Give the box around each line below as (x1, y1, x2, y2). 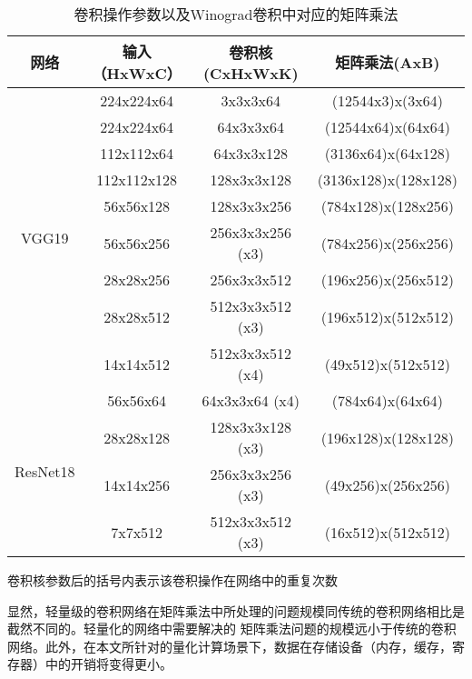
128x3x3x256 (210, 195, 291, 216)
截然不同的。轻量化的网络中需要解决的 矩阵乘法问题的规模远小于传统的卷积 (7, 619, 457, 638)
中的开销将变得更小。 (44, 654, 172, 674)
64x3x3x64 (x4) (202, 390, 300, 411)
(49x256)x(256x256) (324, 474, 450, 495)
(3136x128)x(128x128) (317, 169, 457, 190)
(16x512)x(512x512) (324, 521, 450, 543)
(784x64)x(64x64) (331, 390, 443, 411)
